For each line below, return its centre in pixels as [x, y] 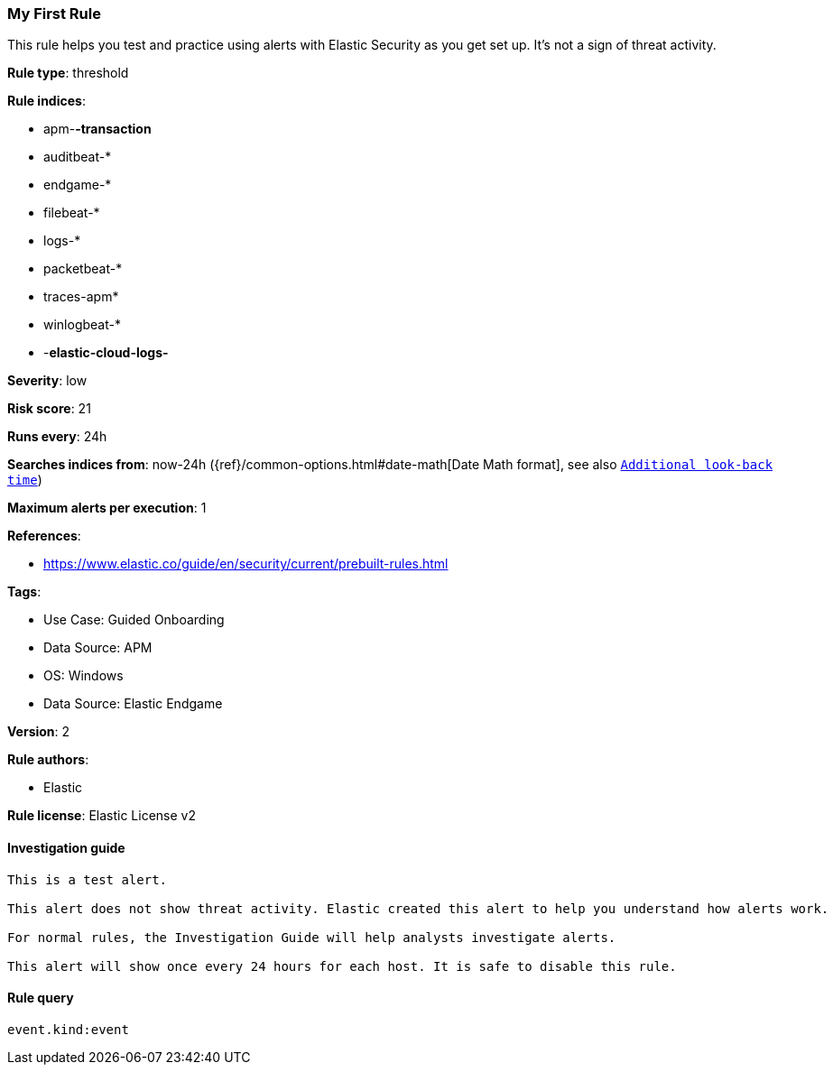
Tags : [24, 592]
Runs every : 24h [57, 437]
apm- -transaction [97, 129]
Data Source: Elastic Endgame [133, 704]
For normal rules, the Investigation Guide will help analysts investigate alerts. [312, 937]
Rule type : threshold [68, 73]
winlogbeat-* [82, 325]
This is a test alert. [88, 879]
